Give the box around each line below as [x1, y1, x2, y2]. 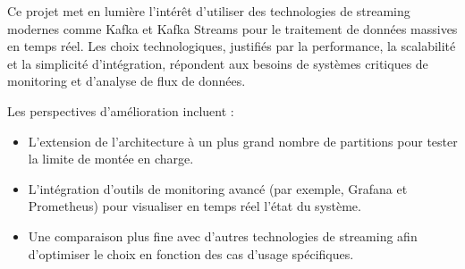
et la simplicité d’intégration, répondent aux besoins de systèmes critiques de [7, 54, 428, 72]
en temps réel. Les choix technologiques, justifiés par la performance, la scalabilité [7, 37, 456, 55]
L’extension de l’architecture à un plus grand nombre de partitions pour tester [28, 131, 458, 150]
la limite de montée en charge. [28, 149, 194, 168]
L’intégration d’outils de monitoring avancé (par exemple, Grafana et [28, 179, 408, 198]
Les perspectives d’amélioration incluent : [7, 101, 234, 120]
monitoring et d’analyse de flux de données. [7, 71, 246, 90]
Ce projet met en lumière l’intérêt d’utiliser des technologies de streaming [7, 2, 410, 20]
